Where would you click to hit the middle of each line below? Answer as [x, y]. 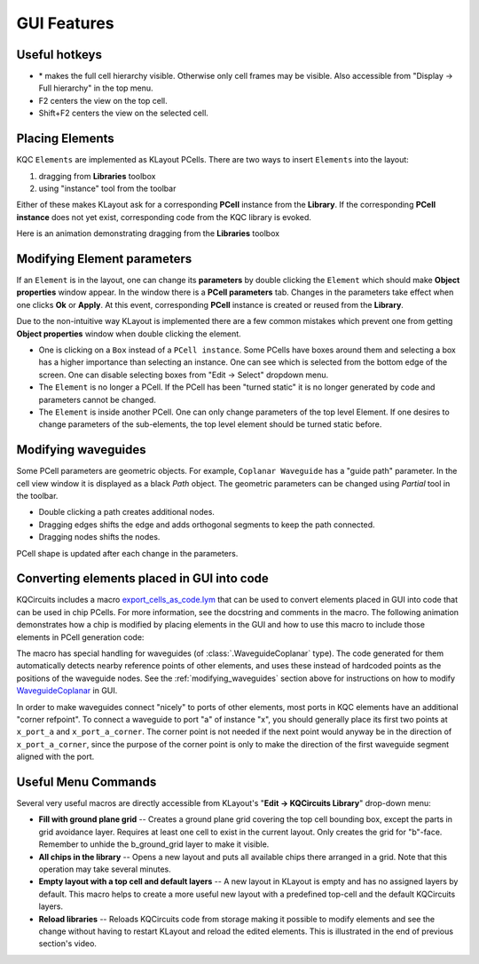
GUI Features [65, 23]
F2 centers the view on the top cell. [103, 100]
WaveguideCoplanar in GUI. [67, 691]
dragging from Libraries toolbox [97, 176]
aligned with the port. [55, 757]
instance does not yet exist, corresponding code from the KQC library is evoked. [164, 217]
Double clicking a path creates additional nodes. [126, 512]
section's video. [68, 944]
